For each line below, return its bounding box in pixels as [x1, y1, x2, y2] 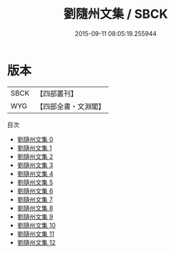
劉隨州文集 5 [17, 178, 54, 186]
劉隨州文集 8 [17, 203, 54, 212]
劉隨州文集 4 [17, 169, 54, 177]
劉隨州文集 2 [17, 152, 54, 160]
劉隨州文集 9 [17, 212, 54, 221]
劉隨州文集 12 [17, 238, 56, 246]
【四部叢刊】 [36, 89, 78, 98]
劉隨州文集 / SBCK [63, 6, 168, 22]
